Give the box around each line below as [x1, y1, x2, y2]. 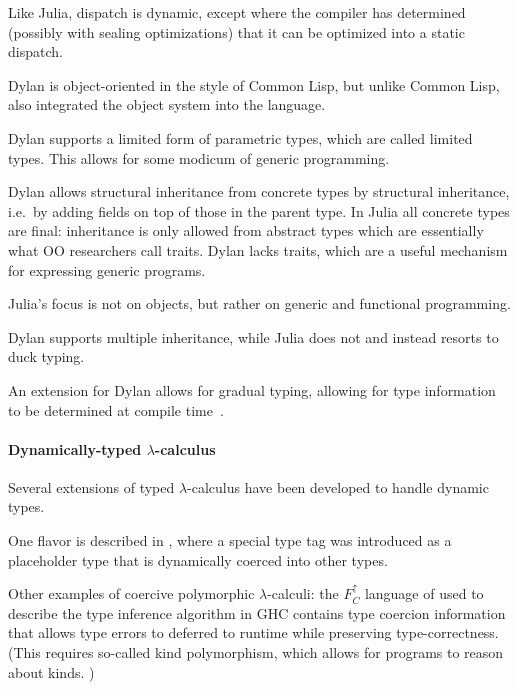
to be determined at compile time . [8, 399, 224, 420]
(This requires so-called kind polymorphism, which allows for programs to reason [8, 642, 504, 663]
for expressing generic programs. [8, 259, 206, 280]
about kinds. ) [8, 661, 95, 682]
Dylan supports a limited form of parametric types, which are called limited [8, 127, 473, 148]
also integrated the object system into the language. [8, 94, 326, 115]
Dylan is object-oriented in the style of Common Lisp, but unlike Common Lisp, [8, 74, 500, 95]
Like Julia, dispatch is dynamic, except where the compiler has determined [8, 2, 466, 22]
